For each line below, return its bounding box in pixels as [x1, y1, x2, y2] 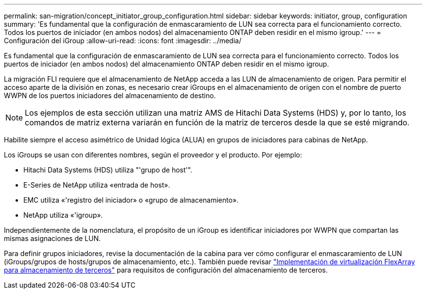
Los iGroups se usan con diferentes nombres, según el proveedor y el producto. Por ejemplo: [4, 151, 302, 159]
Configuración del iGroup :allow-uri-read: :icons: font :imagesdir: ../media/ [4, 36, 242, 45]
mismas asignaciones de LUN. [4, 234, 101, 242]
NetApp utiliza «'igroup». [23, 211, 103, 219]
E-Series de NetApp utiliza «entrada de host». [23, 181, 170, 189]
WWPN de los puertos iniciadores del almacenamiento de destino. [4, 91, 216, 100]
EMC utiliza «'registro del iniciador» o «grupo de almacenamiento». [23, 196, 239, 204]
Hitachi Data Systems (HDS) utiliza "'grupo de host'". [23, 166, 193, 174]
